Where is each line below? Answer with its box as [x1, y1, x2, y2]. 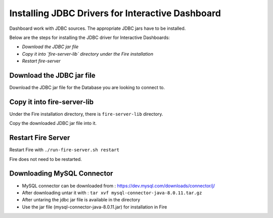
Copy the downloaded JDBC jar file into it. [9, 120, 97, 126]
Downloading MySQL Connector [9, 169, 113, 178]
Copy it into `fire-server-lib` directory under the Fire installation [22, 51, 154, 57]
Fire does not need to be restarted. [9, 156, 82, 162]
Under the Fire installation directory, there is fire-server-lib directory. [9, 111, 163, 117]
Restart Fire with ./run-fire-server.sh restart [9, 147, 120, 153]
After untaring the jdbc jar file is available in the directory [22, 197, 141, 203]
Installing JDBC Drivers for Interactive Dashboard [9, 8, 221, 19]
